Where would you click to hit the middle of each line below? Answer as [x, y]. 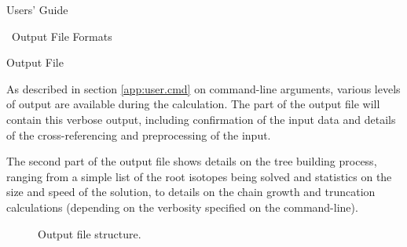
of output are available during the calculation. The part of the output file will [193, 104]
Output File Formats [62, 36]
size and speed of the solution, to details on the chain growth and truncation [191, 192]
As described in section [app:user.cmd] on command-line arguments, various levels [203, 88]
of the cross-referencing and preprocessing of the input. [139, 134]
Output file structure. [90, 233]
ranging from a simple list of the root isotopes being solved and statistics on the [199, 176]
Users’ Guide [37, 9]
